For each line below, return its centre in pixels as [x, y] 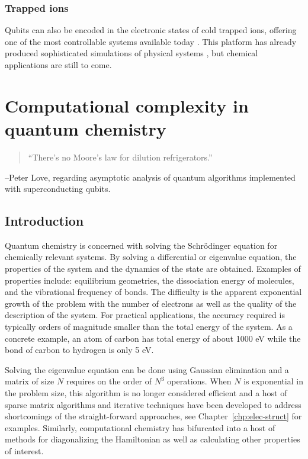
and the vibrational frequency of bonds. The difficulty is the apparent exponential [153, 292]
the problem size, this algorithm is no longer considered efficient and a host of [146, 393]
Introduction [44, 221]
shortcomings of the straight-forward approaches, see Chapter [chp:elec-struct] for [153, 416]
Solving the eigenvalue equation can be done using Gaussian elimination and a [147, 369]
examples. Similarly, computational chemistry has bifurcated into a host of [140, 427]
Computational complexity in [127, 105]
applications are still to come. [58, 65]
